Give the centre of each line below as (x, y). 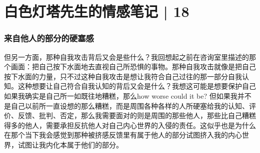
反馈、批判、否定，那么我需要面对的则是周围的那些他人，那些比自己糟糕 (137, 115)
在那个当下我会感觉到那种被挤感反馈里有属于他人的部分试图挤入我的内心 (123, 135)
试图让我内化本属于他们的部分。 (70, 144)
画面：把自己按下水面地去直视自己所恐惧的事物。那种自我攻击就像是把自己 (133, 67)
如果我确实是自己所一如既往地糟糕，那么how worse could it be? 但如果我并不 (128, 95)
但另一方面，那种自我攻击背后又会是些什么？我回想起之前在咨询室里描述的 (126, 57)
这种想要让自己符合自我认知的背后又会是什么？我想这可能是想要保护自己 (137, 86)
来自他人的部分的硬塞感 (49, 38)
